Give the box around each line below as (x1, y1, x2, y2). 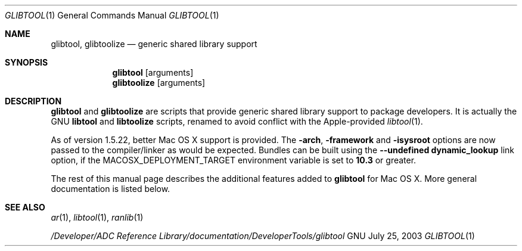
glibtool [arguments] (112, 67, 194, 78)
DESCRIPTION (5, 96, 62, 106)
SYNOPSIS (5, 57, 48, 67)
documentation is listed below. (51, 184, 170, 194)
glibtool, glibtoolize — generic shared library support (51, 39, 257, 49)
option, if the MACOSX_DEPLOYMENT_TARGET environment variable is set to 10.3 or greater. (51, 155, 417, 165)
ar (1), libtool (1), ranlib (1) (51, 212, 144, 222)
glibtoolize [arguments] (112, 78, 206, 88)
